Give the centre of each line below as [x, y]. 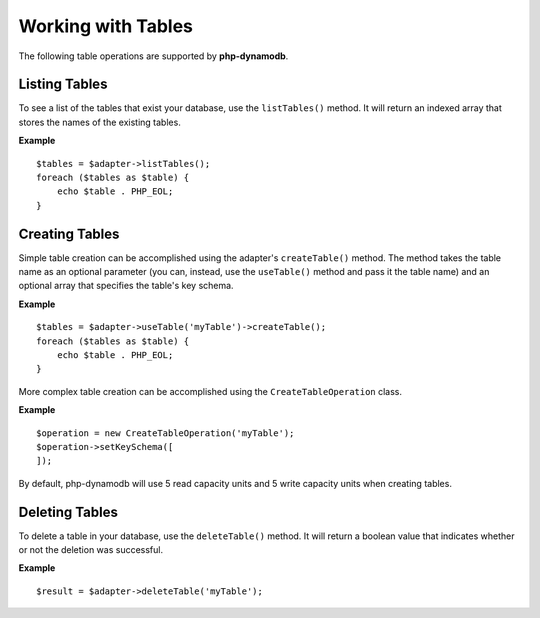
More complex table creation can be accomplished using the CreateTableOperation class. [210, 391]
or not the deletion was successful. [91, 550]
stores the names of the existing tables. [100, 122]
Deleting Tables [68, 511]
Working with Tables [106, 26]
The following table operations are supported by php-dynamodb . [153, 56]
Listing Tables [63, 84]
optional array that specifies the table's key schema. [126, 286]
